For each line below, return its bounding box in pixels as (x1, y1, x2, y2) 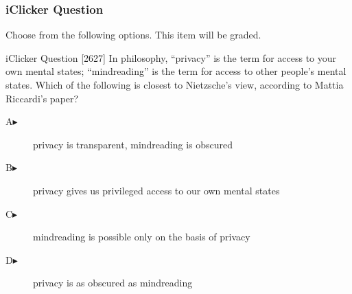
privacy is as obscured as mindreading (33, 275, 193, 290)
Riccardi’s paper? (5, 91, 79, 105)
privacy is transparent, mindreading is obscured (33, 137, 233, 151)
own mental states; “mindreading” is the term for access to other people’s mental (5, 64, 347, 78)
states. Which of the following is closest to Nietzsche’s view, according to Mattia (5, 78, 344, 91)
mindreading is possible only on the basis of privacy (33, 229, 250, 244)
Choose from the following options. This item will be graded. (5, 27, 261, 42)
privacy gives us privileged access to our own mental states (33, 183, 280, 197)
